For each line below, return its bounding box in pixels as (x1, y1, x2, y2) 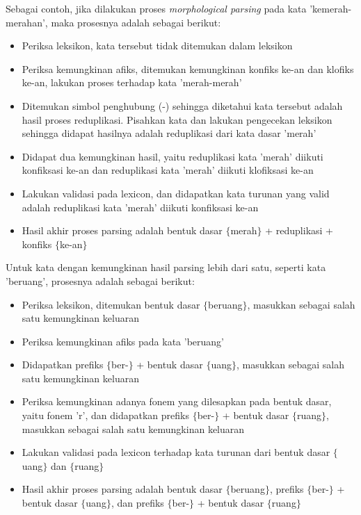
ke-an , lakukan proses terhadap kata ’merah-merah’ (22, 75, 242, 90)
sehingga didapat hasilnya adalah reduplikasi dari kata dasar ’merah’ (22, 126, 316, 140)
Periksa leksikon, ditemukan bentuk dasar (22, 297, 200, 311)
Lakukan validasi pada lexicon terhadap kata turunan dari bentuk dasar (22, 445, 330, 459)
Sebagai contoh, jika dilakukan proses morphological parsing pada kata (6, 1, 307, 15)
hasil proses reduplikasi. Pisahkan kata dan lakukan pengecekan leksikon (22, 112, 332, 126)
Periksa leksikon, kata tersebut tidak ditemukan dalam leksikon (22, 38, 293, 53)
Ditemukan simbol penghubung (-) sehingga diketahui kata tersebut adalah (22, 98, 343, 113)
